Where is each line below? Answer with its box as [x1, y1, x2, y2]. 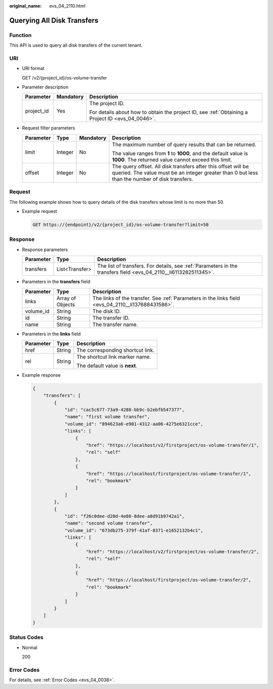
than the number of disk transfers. [112, 175, 193, 183]
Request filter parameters [22, 125, 75, 131]
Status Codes [9, 634, 43, 641]
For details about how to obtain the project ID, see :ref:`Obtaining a [89, 109, 248, 116]
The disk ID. [93, 307, 121, 314]
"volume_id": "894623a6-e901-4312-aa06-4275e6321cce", [64, 421, 204, 427]
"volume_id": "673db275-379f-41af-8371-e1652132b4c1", [64, 527, 204, 533]
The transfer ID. [93, 314, 130, 321]
